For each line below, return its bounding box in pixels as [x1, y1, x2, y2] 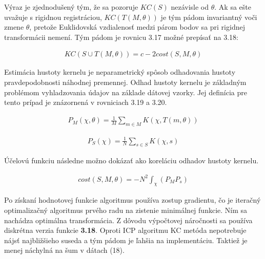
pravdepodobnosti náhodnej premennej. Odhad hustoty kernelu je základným [4, 77, 247, 87]
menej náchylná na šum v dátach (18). [4, 245, 125, 255]
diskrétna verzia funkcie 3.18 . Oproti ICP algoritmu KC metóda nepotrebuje [4, 225, 247, 235]
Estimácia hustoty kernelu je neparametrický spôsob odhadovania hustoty [4, 67, 236, 77]
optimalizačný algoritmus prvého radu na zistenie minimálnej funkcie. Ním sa [4, 204, 248, 215]
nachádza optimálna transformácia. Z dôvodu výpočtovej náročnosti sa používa [4, 214, 253, 225]
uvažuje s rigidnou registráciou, [4, 11, 102, 22]
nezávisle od [171, 2, 209, 12]
